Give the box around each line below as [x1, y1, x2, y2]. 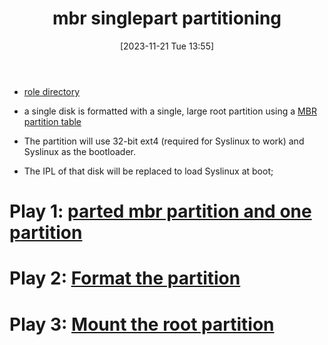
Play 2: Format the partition [9, 267, 241, 290]
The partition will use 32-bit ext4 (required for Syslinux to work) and [23, 135, 305, 147]
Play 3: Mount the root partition [9, 313, 275, 336]
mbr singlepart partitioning [52, 7, 282, 30]
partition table [23, 115, 82, 127]
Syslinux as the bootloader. [23, 145, 136, 157]
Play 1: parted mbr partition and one [9, 200, 312, 223]
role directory [23, 85, 81, 97]
